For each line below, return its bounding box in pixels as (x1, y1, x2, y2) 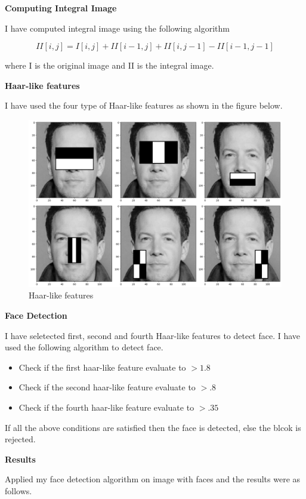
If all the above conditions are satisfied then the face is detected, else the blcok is (5, 421, 301, 433)
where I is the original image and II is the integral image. (5, 59, 214, 72)
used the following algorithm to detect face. (5, 341, 163, 353)
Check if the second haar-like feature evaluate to (18, 381, 196, 393)
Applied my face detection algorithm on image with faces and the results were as (5, 473, 301, 485)
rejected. (5, 433, 36, 445)
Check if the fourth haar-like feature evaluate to (18, 401, 194, 414)
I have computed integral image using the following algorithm (5, 21, 230, 34)
